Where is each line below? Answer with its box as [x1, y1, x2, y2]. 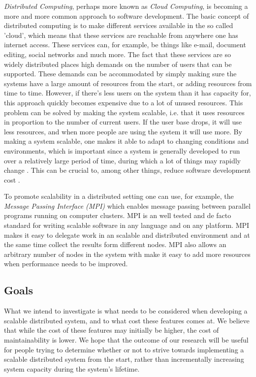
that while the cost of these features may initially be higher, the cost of [4, 325, 219, 335]
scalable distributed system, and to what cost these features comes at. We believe [4, 315, 250, 325]
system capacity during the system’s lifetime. [4, 363, 140, 374]
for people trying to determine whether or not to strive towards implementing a [4, 344, 244, 354]
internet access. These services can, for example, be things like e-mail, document [4, 39, 246, 50]
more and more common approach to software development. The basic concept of [4, 10, 249, 21]
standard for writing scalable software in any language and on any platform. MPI [4, 220, 250, 230]
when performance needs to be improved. [4, 258, 128, 269]
